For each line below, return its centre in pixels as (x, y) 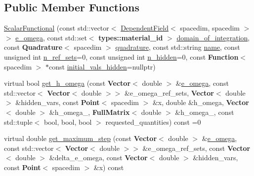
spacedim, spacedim (210, 28)
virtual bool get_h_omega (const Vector (67, 83)
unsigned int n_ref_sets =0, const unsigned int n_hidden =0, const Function (121, 56)
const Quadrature (33, 47)
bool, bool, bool (68, 122)
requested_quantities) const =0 (153, 122)
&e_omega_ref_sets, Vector (169, 92)
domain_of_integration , (213, 37)
